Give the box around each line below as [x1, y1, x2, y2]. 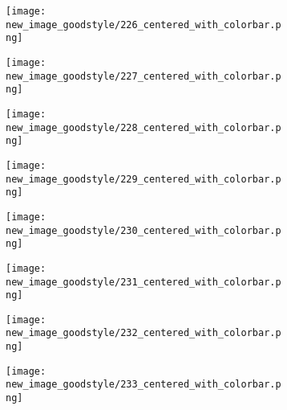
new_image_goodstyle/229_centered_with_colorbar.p [6, 173, 281, 185]
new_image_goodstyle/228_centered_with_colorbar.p [6, 121, 281, 133]
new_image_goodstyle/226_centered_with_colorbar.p [6, 18, 281, 31]
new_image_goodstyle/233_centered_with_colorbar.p [6, 379, 281, 391]
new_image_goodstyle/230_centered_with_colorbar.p [6, 224, 281, 236]
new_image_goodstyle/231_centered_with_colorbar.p [6, 276, 281, 288]
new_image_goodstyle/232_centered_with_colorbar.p [6, 327, 281, 339]
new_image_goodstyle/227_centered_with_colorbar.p [6, 70, 281, 82]
